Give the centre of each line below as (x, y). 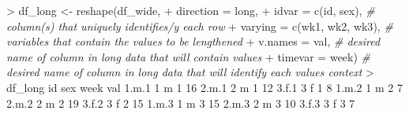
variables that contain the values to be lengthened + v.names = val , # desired (193, 41)
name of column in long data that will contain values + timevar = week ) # (189, 56)
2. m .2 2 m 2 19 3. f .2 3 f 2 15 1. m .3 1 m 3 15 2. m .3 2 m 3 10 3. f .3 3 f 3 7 (181, 103)
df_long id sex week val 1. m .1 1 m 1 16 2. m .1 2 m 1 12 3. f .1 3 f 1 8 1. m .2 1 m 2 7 (204, 87)
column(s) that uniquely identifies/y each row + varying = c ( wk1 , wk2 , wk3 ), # (200, 26)
